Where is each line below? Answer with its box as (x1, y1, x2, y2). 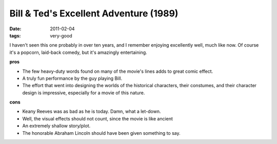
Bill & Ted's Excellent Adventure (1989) (9, 8, 179, 19)
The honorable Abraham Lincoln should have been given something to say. (22, 130, 181, 136)
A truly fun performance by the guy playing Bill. (22, 75, 123, 81)
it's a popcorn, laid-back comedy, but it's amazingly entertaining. (9, 49, 147, 55)
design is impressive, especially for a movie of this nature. (22, 90, 145, 96)
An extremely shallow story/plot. (22, 123, 91, 129)
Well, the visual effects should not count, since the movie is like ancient (22, 115, 173, 121)
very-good (50, 32, 72, 38)
